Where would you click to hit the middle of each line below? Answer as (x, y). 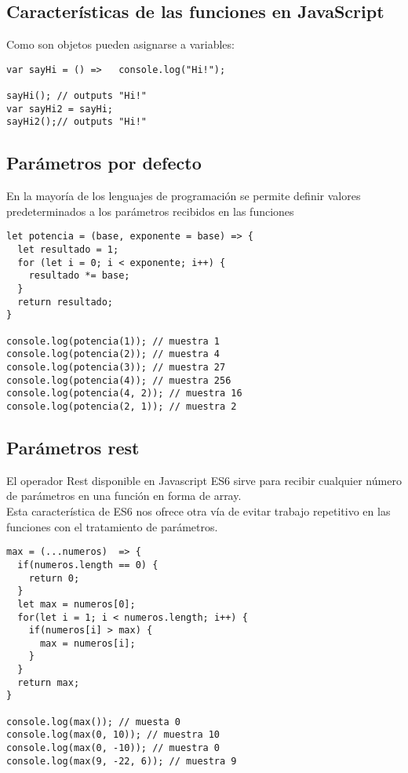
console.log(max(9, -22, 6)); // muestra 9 (122, 761)
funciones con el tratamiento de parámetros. (112, 526)
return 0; (54, 578)
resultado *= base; (79, 276)
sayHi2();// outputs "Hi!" (76, 122)
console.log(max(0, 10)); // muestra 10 (113, 735)
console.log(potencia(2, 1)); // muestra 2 (122, 407)
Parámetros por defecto (104, 163)
